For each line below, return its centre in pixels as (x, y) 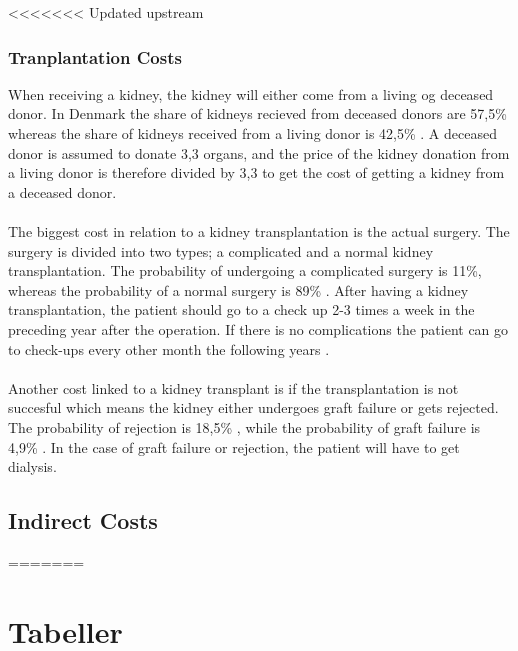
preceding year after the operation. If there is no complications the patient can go (258, 328)
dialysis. (32, 466)
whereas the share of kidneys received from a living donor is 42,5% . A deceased (252, 133)
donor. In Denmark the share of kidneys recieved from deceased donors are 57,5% (257, 113)
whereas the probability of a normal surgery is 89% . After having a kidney (238, 289)
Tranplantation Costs (95, 56)
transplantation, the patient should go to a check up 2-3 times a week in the (241, 309)
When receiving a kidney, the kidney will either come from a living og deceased (251, 93)
